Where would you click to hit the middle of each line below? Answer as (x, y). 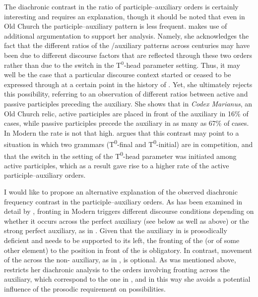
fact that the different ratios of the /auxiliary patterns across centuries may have (127, 45)
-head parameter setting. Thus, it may (182, 65)
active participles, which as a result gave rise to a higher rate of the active (117, 165)
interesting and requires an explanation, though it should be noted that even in (125, 16)
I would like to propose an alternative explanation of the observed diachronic (121, 192)
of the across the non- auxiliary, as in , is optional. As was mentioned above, (120, 260)
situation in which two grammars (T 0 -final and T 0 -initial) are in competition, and (129, 143)
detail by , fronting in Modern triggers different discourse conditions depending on (129, 211)
